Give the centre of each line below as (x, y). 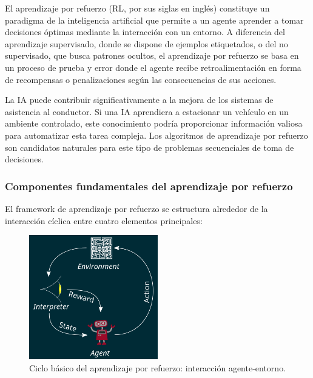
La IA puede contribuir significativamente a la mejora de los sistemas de (139, 100)
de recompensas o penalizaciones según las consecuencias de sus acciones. (141, 79)
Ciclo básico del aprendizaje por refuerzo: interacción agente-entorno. (158, 367)
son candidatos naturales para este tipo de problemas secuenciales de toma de (150, 147)
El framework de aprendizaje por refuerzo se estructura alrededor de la (136, 208)
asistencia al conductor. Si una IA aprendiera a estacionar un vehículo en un (147, 111)
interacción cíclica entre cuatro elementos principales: (104, 220)
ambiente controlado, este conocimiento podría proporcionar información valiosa (154, 123)
